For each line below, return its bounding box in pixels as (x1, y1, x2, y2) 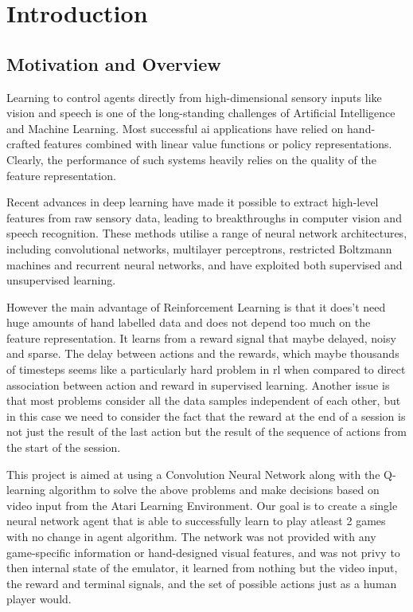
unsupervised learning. (6, 272, 116, 288)
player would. (6, 590, 72, 607)
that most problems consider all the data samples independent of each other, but (6, 392, 401, 409)
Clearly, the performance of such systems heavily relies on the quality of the (6, 151, 376, 167)
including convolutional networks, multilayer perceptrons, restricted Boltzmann (6, 240, 392, 257)
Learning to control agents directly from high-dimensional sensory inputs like (6, 88, 382, 105)
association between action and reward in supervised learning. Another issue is (6, 376, 390, 393)
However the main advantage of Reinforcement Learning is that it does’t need (6, 298, 386, 315)
